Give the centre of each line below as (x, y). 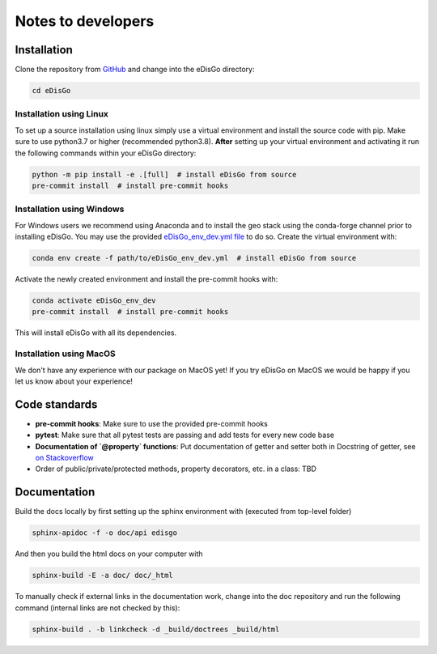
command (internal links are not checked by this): (98, 608)
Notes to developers (85, 21)
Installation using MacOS (66, 354)
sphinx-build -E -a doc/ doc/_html (102, 575)
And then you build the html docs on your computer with (109, 554)
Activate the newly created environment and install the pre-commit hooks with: (146, 279)
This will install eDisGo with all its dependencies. (96, 333)
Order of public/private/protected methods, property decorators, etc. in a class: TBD (176, 469)
